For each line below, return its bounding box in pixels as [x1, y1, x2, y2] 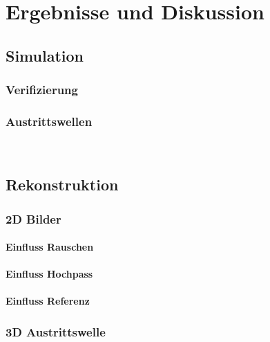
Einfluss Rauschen [6, 240, 94, 254]
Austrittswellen [6, 112, 93, 129]
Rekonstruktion [6, 174, 119, 195]
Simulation [6, 44, 84, 66]
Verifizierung [6, 81, 78, 98]
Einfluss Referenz [6, 294, 90, 308]
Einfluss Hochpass [6, 267, 93, 281]
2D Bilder [6, 210, 61, 227]
